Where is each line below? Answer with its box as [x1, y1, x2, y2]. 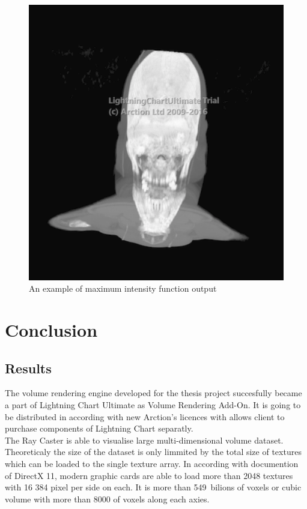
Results [5, 358, 52, 377]
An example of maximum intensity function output [29, 282, 217, 295]
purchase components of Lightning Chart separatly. [5, 422, 193, 435]
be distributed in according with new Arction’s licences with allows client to [5, 410, 285, 423]
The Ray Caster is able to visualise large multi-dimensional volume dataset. [5, 433, 284, 446]
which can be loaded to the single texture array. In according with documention [5, 457, 299, 469]
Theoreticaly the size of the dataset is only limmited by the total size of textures [5, 445, 302, 458]
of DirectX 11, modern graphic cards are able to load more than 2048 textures [5, 469, 293, 481]
